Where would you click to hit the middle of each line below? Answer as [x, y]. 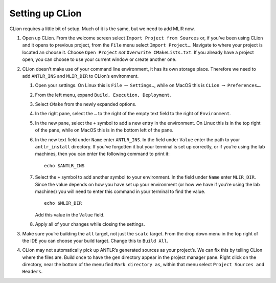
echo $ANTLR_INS [64, 166]
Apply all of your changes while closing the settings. [90, 224]
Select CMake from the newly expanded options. [86, 104]
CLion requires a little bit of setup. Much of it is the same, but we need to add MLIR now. [102, 29]
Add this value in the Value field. [70, 214]
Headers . [32, 272]
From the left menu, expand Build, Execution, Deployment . [103, 95]
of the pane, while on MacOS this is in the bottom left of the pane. [104, 130]
